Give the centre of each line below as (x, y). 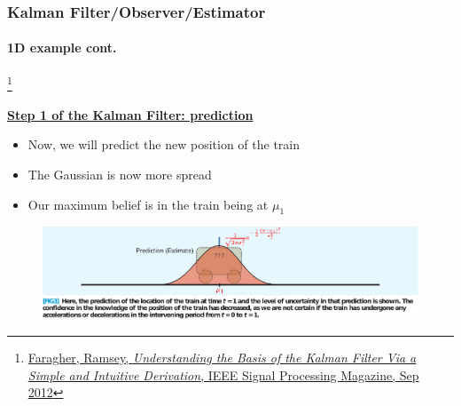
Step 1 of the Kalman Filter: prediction (130, 114)
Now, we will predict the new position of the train (164, 144)
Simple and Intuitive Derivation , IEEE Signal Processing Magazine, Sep (223, 374)
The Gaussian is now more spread (120, 175)
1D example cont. (62, 48)
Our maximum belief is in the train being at (148, 204)
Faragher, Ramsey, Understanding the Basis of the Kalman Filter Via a (222, 358)
